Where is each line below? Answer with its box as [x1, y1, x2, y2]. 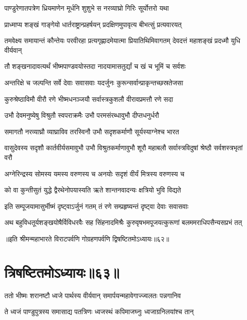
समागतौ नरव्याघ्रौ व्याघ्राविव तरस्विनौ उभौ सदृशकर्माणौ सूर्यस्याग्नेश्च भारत [4, 126, 179, 136]
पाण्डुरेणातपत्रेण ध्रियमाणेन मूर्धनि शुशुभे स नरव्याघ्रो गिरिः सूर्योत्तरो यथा [4, 3, 169, 13]
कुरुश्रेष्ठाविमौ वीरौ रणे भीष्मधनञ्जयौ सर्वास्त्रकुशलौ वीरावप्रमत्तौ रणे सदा [4, 94, 173, 104]
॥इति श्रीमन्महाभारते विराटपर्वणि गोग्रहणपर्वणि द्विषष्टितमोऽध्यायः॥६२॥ [4, 233, 169, 243]
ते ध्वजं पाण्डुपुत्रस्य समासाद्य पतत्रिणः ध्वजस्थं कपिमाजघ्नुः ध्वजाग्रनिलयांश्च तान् [4, 306, 194, 317]
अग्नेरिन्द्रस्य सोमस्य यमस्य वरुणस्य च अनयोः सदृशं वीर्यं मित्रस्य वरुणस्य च [4, 168, 184, 178]
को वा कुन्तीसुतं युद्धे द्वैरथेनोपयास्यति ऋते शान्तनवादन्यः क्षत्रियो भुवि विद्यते [4, 185, 181, 195]
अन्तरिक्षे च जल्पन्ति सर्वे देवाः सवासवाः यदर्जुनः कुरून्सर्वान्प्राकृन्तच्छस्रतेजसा [4, 77, 183, 87]
